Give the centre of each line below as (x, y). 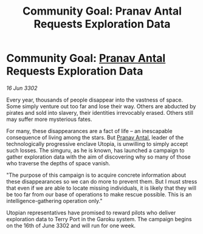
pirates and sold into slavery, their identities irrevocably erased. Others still (100, 112)
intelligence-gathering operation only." (54, 201)
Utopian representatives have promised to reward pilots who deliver (91, 212)
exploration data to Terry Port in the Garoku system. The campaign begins (99, 219)
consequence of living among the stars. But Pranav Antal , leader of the (95, 137)
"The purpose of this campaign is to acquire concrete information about (96, 175)
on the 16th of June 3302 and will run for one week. (71, 225)
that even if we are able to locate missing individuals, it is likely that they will (101, 188)
